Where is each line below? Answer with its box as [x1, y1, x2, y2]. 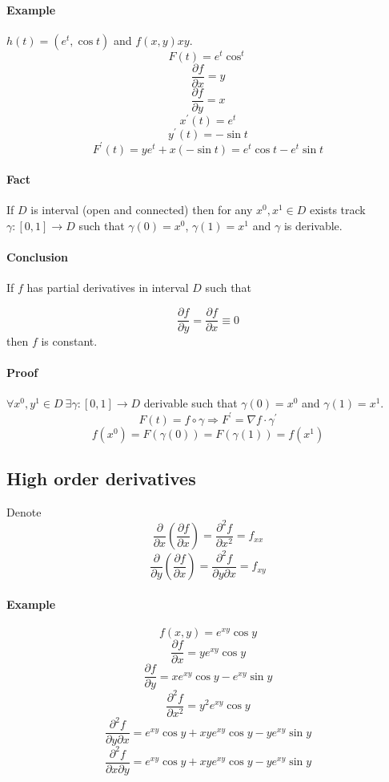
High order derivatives [6, 465, 196, 490]
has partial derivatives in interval [26, 279, 189, 296]
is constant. [41, 333, 98, 350]
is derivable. [283, 217, 343, 234]
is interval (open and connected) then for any [30, 201, 253, 218]
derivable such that [143, 395, 238, 411]
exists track [309, 201, 366, 218]
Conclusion [6, 249, 69, 265]
